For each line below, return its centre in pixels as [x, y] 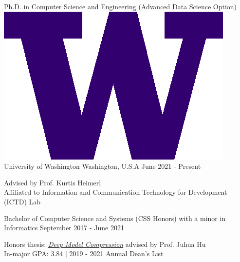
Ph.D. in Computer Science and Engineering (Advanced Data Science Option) [120, 6]
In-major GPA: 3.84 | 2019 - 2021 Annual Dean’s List [84, 253]
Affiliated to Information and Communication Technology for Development [116, 192]
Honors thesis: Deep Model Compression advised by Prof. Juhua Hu [105, 244]
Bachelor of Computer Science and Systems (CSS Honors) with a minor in [115, 218]
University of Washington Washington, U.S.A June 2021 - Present [102, 166]
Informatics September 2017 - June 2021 [64, 228]
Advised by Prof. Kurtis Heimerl [53, 182]
